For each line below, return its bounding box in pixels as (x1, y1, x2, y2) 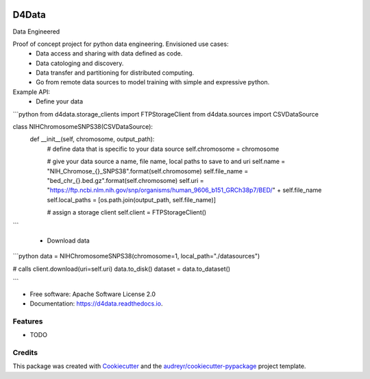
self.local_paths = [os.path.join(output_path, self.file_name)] (47, 195, 216, 204)
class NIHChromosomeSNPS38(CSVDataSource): (12, 123, 153, 131)
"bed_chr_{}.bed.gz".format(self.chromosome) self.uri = (47, 176, 205, 184)
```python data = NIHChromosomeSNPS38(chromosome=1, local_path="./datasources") (12, 252, 260, 260)
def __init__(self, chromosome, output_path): (29, 135, 155, 143)
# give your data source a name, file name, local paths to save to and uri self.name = (47, 158, 286, 166)
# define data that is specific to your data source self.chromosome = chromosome (47, 145, 280, 153)
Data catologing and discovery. (36, 59, 124, 67)
